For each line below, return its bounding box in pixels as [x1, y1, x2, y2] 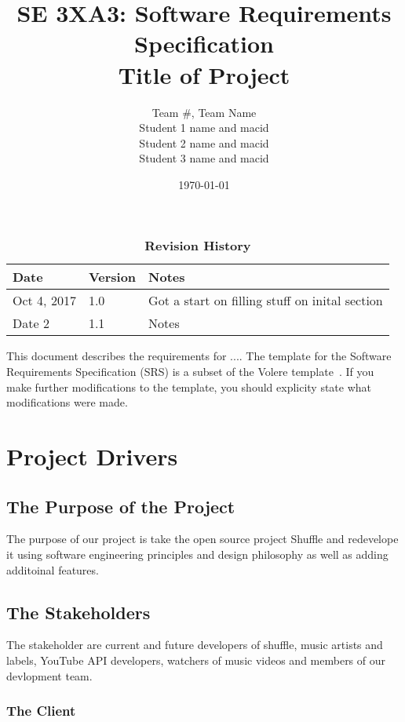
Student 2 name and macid [139, 134, 269, 151]
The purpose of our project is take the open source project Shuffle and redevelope [6, 531, 399, 547]
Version [88, 268, 137, 286]
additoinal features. [6, 561, 99, 578]
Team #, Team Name [151, 104, 257, 120]
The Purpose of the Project [6, 494, 235, 518]
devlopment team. [6, 667, 93, 684]
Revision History [144, 236, 251, 255]
